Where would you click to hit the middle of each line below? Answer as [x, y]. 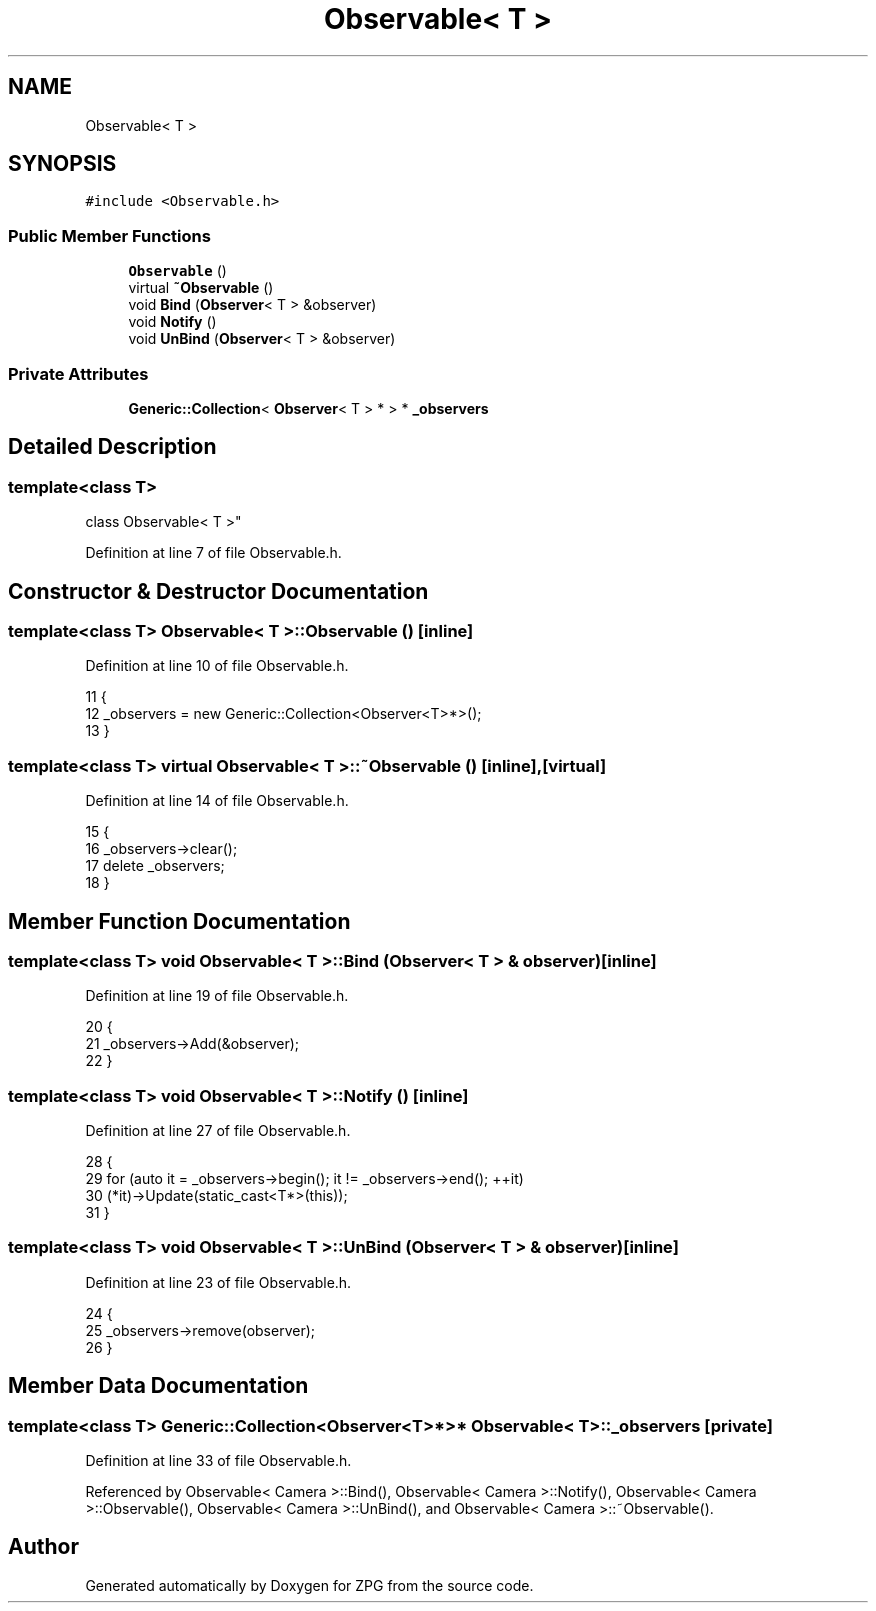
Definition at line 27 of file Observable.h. [218, 1131]
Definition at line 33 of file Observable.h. [218, 1461]
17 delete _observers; [155, 866]
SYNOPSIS [62, 164]
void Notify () [172, 322]
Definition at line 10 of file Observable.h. [217, 666]
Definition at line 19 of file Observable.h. [217, 996]
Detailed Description [112, 447]
